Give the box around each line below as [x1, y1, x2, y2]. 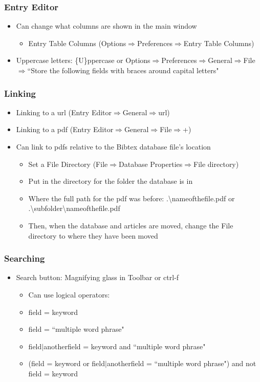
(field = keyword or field [28, 358, 105, 369]
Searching [4, 252, 45, 265]
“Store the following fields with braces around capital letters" [27, 65, 219, 75]
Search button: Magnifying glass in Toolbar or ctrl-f [16, 272, 179, 283]
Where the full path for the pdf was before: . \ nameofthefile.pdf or [28, 193, 235, 203]
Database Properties [119, 158, 183, 169]
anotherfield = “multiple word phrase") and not [106, 358, 256, 369]
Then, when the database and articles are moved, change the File [28, 220, 233, 230]
